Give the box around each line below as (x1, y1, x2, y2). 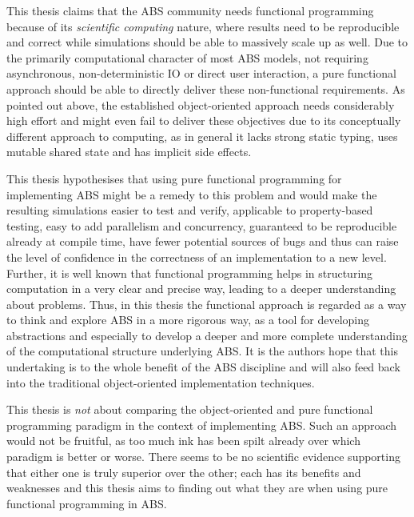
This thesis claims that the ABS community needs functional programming (6, 2, 374, 18)
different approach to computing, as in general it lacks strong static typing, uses (6, 127, 398, 144)
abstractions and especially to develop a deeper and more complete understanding (6, 327, 408, 343)
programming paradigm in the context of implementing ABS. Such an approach (6, 416, 397, 433)
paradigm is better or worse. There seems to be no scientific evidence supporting (6, 448, 400, 465)
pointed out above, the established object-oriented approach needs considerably (6, 96, 395, 113)
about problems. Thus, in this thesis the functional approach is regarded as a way (6, 295, 407, 312)
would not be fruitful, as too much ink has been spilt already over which (6, 432, 360, 449)
